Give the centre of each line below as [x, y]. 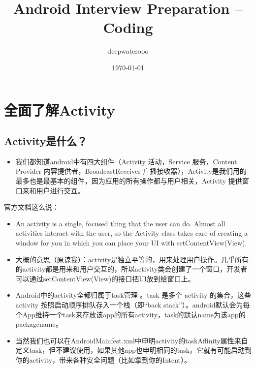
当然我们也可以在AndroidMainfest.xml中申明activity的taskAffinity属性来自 [132, 340]
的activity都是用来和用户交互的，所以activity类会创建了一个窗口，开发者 [131, 269]
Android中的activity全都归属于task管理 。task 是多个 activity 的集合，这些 [133, 295]
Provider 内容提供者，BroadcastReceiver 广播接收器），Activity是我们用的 [131, 171]
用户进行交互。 [60, 190]
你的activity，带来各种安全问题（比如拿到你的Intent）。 [103, 359]
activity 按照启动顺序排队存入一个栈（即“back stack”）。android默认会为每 [133, 305]
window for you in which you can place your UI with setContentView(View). [131, 243]
